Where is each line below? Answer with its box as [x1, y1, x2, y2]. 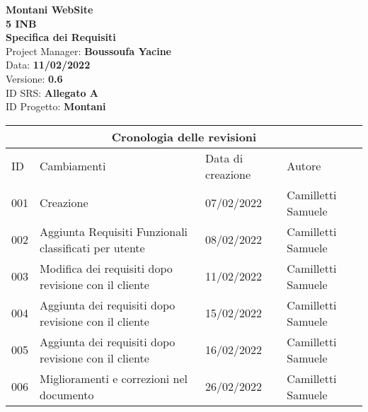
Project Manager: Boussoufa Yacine [6, 43, 171, 58]
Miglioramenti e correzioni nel [40, 370, 188, 387]
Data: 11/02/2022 [6, 57, 91, 72]
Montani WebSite [6, 2, 93, 16]
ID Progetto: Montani [6, 99, 106, 114]
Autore [287, 158, 321, 175]
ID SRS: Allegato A [6, 85, 99, 100]
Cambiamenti [40, 158, 106, 175]
